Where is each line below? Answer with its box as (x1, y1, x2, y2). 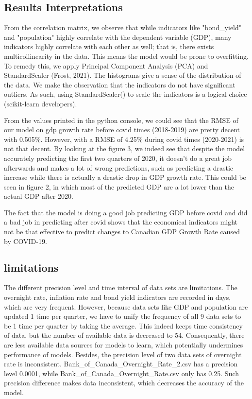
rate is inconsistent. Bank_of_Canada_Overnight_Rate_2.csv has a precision (4, 359, 238, 369)
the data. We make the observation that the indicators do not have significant (4, 79, 235, 89)
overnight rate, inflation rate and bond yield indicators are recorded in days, (4, 292, 231, 302)
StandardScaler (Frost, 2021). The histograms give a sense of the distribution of (4, 70, 241, 80)
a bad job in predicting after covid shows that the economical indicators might (4, 217, 238, 227)
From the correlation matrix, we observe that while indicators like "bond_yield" (4, 22, 242, 33)
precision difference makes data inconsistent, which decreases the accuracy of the (4, 378, 244, 388)
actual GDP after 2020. (4, 191, 73, 201)
